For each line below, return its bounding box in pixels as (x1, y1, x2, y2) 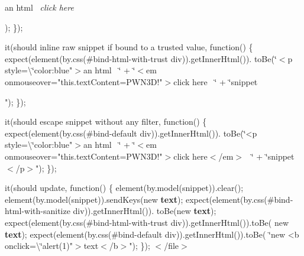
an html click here (5, 1, 74, 13)
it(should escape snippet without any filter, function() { (5, 115, 207, 128)
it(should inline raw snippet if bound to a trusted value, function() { (5, 41, 253, 53)
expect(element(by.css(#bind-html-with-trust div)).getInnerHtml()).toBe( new (5, 216, 289, 228)
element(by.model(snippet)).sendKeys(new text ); (5, 193, 183, 205)
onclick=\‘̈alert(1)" (5, 239, 73, 252)
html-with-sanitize (5, 205, 70, 217)
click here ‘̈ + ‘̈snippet (173, 75, 258, 88)
